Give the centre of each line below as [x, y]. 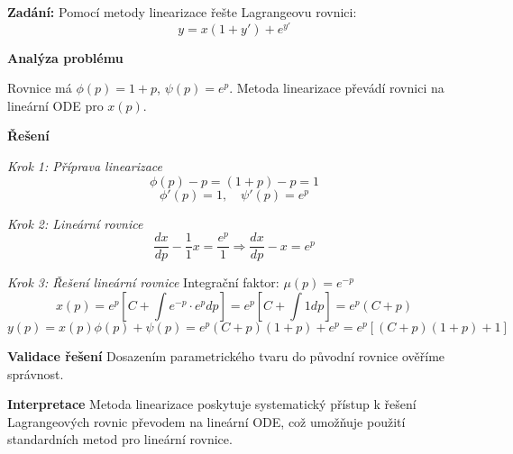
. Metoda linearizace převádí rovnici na [337, 88]
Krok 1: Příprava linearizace [85, 166]
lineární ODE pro [55, 105]
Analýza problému [65, 57]
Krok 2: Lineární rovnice [75, 223]
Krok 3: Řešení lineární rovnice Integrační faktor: [143, 282]
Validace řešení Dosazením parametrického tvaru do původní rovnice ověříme [226, 355]
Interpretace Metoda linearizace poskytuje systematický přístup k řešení [212, 404]
